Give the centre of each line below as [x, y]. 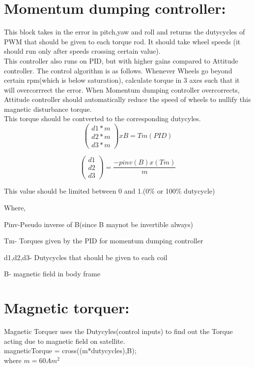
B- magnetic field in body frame [52, 274]
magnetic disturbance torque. [48, 109]
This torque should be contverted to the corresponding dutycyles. [102, 118]
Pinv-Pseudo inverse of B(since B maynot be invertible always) [99, 224]
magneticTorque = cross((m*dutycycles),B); [70, 350]
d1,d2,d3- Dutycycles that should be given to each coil [86, 257]
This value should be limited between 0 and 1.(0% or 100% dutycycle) [110, 191]
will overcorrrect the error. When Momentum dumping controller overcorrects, [122, 89]
